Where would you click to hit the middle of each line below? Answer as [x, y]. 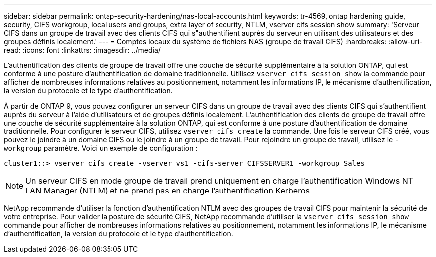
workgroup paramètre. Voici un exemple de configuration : [101, 148]
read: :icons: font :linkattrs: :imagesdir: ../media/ [82, 50]
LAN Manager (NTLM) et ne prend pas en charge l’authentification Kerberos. [169, 191]
